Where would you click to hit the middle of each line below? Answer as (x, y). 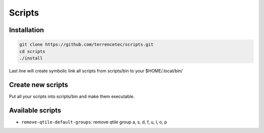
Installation (26, 30)
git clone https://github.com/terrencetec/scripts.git (86, 45)
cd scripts (32, 51)
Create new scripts (39, 85)
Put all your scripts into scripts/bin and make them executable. (72, 96)
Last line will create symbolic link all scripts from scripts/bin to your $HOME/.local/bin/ (96, 71)
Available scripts (35, 110)
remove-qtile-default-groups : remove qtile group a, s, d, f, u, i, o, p (94, 122)
